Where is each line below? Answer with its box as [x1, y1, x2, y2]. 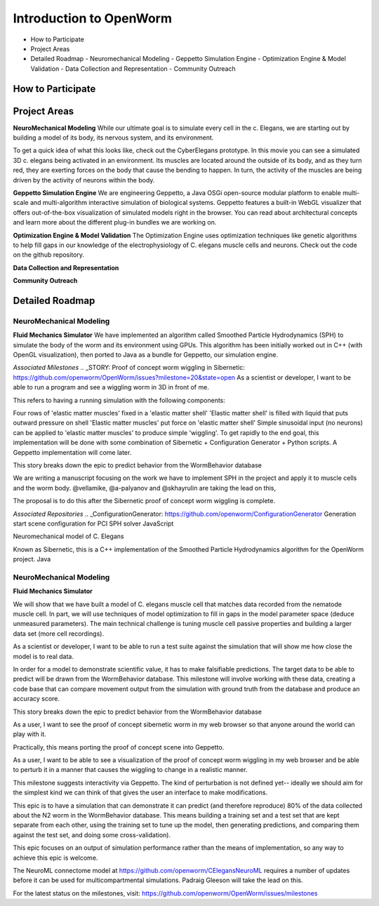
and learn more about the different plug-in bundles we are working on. [13, 218, 217, 227]
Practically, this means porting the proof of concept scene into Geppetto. [13, 742, 225, 751]
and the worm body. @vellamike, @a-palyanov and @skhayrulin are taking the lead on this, [13, 484, 277, 492]
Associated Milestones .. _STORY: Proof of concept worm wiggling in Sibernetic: [13, 364, 245, 372]
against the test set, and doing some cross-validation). [13, 830, 171, 839]
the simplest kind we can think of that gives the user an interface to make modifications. [13, 788, 268, 797]
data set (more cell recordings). [13, 629, 105, 638]
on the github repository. [13, 251, 84, 259]
